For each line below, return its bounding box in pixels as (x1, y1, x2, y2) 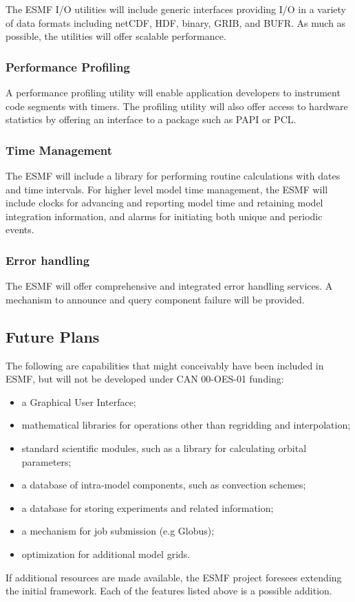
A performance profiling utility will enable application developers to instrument (6, 85, 341, 99)
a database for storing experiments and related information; (21, 500, 274, 515)
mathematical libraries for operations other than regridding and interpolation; (21, 418, 351, 432)
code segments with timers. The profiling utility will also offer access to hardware (6, 98, 348, 113)
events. (6, 222, 34, 237)
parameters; (21, 454, 72, 469)
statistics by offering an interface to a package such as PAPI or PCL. (6, 112, 297, 127)
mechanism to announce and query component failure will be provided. (6, 292, 305, 306)
